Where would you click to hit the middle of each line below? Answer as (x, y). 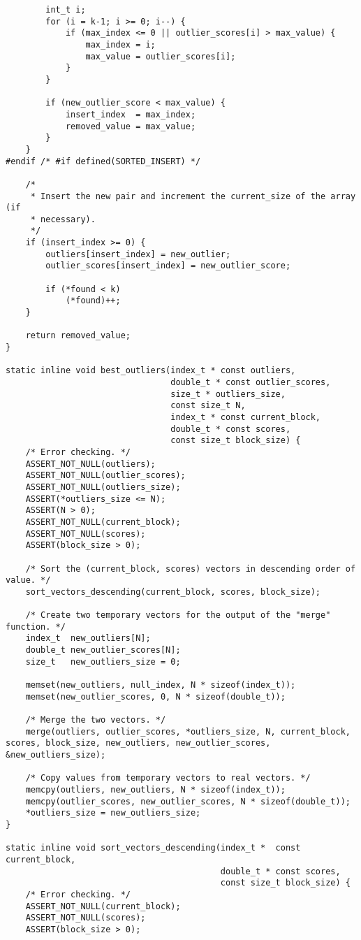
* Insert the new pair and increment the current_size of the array (193, 196)
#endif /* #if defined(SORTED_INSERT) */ (103, 161)
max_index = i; (120, 44)
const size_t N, (208, 406)
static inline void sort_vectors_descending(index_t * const (153, 848)
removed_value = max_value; (131, 126)
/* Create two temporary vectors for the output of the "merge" (178, 615)
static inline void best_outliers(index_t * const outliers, (151, 371)
